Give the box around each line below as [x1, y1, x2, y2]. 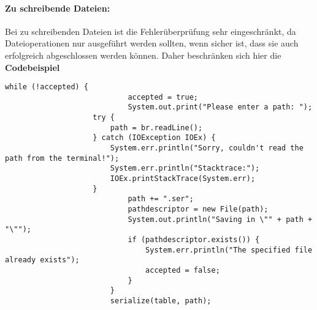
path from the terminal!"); [5, 153, 120, 163]
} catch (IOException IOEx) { [93, 133, 216, 142]
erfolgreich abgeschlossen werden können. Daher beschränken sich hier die [5, 48, 281, 61]
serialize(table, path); [110, 296, 212, 305]
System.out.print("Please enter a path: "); [128, 103, 313, 112]
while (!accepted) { [5, 83, 89, 92]
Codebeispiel [5, 61, 60, 73]
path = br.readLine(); [110, 123, 203, 132]
